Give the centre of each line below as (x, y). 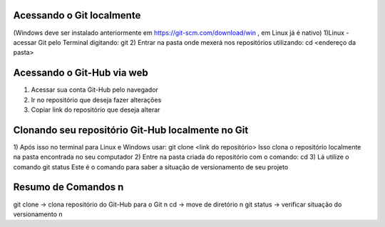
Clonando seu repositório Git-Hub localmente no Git (131, 130)
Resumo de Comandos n (68, 188)
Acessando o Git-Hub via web (81, 73)
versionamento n (38, 214)
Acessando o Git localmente (77, 15)
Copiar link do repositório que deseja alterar (96, 110)
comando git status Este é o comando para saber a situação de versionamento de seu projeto (151, 167)
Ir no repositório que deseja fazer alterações (96, 100)
